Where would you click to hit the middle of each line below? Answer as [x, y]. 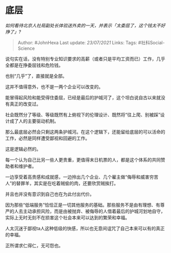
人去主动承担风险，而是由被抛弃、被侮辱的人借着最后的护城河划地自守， [90, 211]
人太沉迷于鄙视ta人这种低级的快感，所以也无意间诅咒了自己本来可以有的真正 [85, 228]
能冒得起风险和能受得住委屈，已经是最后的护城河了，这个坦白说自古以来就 [83, 98]
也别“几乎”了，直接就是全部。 [36, 76]
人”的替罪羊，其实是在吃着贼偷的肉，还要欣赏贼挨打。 [62, 183]
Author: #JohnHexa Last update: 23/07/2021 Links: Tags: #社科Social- [91, 42]
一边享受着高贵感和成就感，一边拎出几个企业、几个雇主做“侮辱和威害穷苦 [82, 177]
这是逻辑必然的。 [23, 149]
